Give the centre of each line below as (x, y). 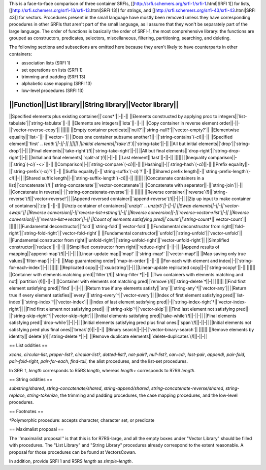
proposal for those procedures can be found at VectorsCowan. (73, 452)
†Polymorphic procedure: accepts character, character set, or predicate (82, 420)
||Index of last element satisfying (123, 302)
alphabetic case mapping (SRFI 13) (57, 84)
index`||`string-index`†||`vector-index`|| (49, 302)
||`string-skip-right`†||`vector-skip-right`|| (51, 316)
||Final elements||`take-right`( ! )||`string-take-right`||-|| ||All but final (97, 150)
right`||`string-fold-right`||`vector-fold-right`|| (55, 233)
